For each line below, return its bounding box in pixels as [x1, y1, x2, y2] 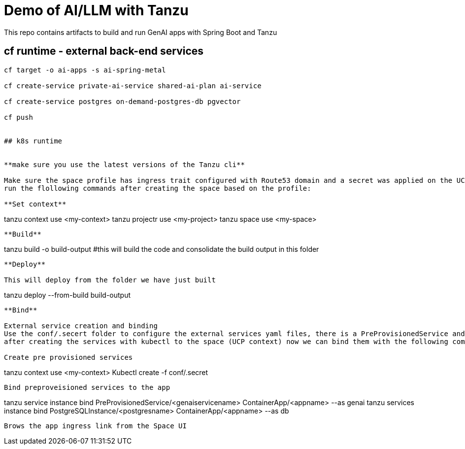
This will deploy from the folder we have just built [4, 276, 216, 284]
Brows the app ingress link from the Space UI [4, 421, 187, 430]
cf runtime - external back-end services [4, 45, 204, 58]
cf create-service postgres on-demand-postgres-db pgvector [4, 97, 241, 105]
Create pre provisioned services [4, 353, 133, 361]
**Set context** [4, 200, 66, 208]
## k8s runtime [4, 137, 63, 145]
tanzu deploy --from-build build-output [4, 290, 131, 299]
